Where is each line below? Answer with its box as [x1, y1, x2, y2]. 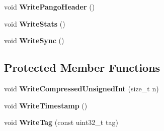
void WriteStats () [4, 18, 65, 29]
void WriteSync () [4, 35, 64, 46]
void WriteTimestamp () [4, 100, 88, 110]
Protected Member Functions [4, 60, 160, 75]
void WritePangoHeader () [4, 2, 95, 12]
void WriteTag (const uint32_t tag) [4, 117, 118, 127]
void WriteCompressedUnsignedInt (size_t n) [4, 83, 159, 93]
